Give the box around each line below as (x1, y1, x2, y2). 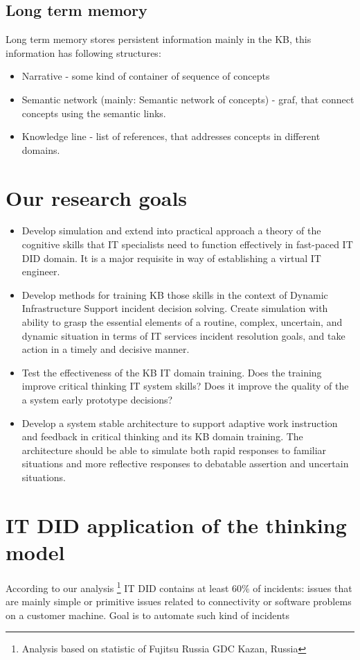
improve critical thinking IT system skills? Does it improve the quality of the (21, 379, 349, 393)
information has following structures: (6, 45, 161, 60)
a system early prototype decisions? (21, 392, 173, 407)
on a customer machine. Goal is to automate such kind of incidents (6, 607, 289, 622)
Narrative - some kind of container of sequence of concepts (21, 69, 270, 83)
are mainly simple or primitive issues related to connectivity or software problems (6, 594, 352, 609)
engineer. (21, 264, 60, 279)
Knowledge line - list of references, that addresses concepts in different (21, 129, 321, 144)
